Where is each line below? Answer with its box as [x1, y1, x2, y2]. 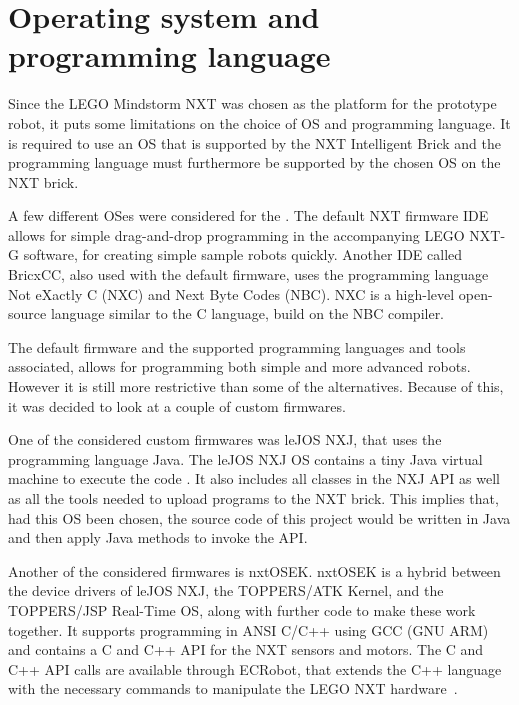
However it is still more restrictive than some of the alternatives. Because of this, [8, 376, 504, 397]
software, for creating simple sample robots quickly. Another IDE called [23, 244, 463, 265]
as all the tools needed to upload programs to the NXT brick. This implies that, [8, 488, 499, 508]
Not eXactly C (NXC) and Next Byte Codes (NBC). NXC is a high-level [8, 283, 455, 304]
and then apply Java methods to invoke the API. [8, 527, 308, 548]
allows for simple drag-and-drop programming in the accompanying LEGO [8, 224, 465, 245]
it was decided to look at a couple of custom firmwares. [8, 395, 346, 416]
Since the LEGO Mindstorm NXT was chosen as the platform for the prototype [8, 93, 497, 114]
